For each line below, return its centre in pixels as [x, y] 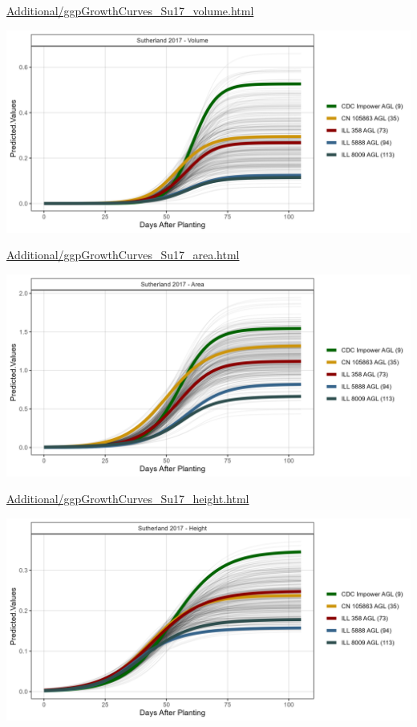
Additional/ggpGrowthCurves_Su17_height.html [128, 499]
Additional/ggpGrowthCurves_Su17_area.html [123, 255]
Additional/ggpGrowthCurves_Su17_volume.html [130, 10]
